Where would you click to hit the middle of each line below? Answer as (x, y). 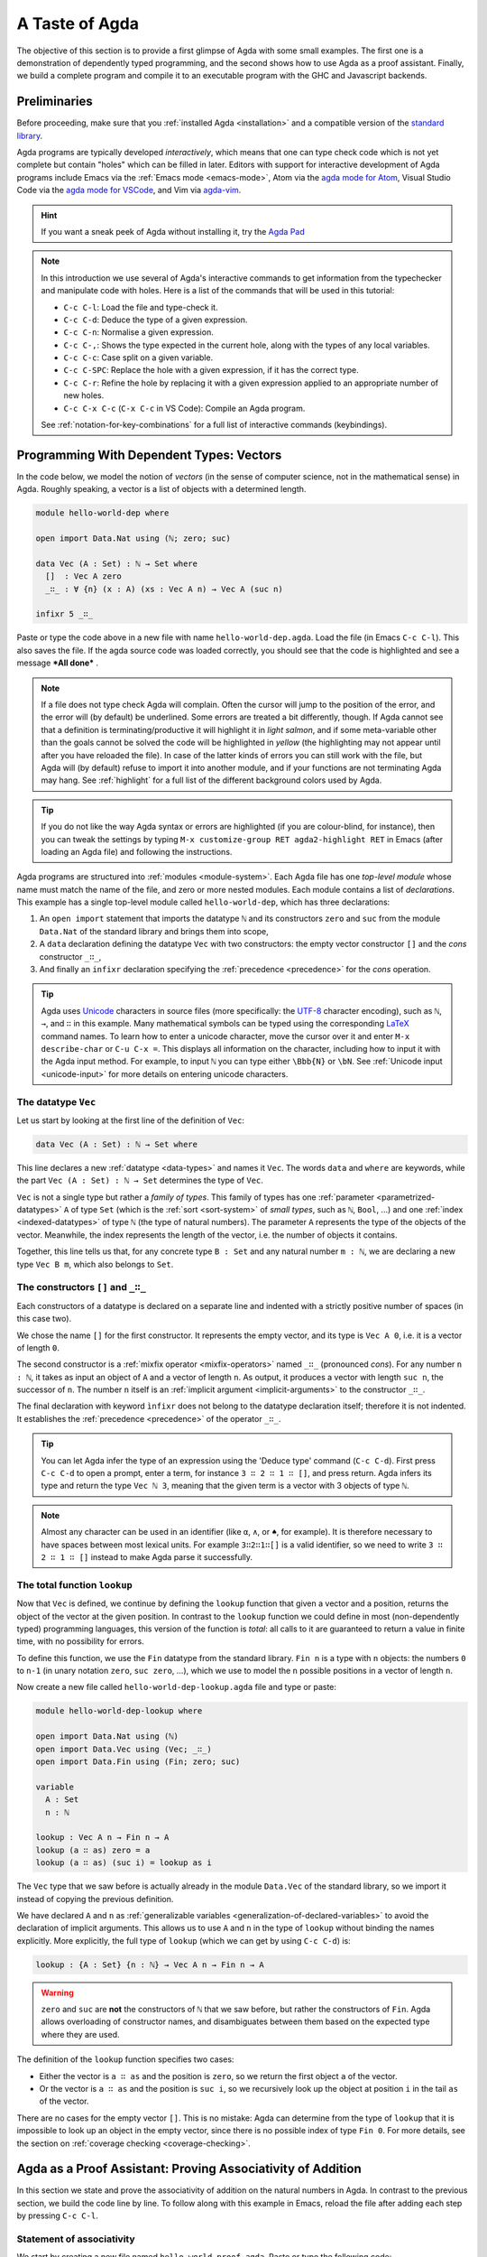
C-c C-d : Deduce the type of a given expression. (156, 320)
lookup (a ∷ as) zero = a (93, 1850)
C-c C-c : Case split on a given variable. (138, 358)
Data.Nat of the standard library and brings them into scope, (154, 931)
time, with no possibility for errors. (80, 1641)
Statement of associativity (76, 2239)
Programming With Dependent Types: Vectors (149, 455)
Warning (57, 1992)
